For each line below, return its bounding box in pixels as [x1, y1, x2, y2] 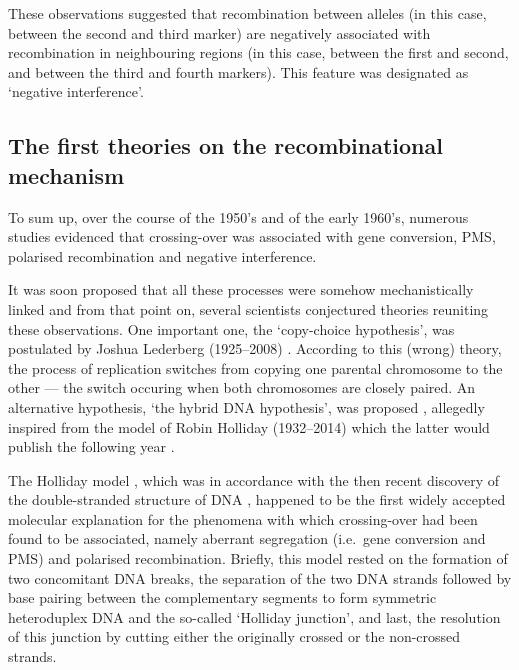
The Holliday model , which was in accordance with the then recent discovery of [8, 469, 500, 490]
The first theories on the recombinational [8, 130, 443, 161]
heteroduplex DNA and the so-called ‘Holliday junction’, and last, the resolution [8, 606, 501, 627]
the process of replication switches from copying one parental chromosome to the [8, 357, 503, 378]
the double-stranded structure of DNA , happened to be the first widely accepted [8, 489, 506, 510]
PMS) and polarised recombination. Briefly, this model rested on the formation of [8, 548, 508, 569]
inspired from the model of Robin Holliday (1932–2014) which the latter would [8, 416, 490, 437]
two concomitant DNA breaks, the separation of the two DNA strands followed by [8, 567, 512, 588]
